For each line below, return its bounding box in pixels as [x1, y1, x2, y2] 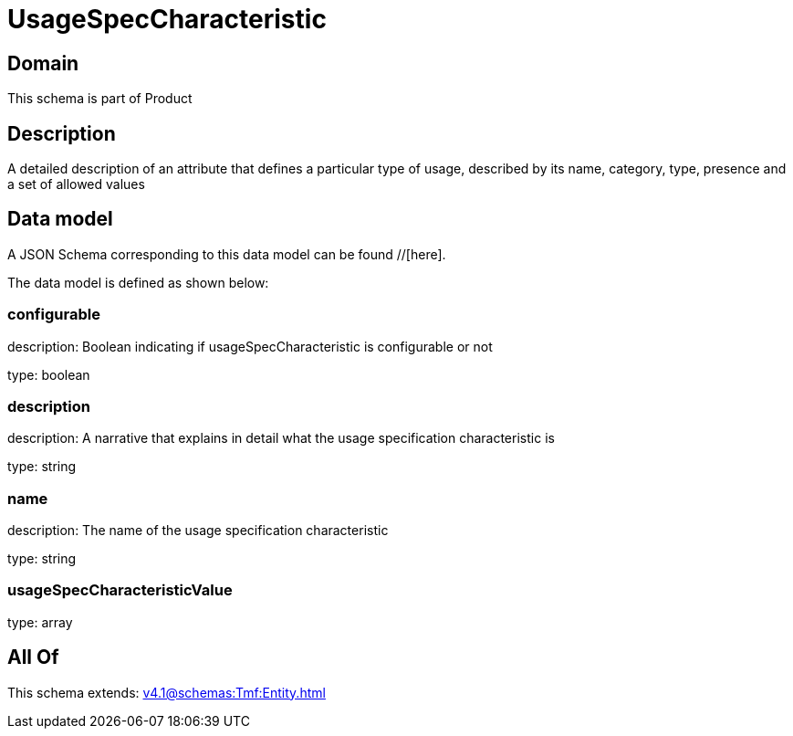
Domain [7, 51, 79, 75]
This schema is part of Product [7, 90, 193, 107]
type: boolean [7, 366, 90, 383]
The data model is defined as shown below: [7, 274, 269, 290]
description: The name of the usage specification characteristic [7, 522, 389, 539]
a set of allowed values [7, 176, 145, 193]
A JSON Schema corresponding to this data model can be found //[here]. [7, 246, 446, 262]
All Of [7, 646, 59, 669]
